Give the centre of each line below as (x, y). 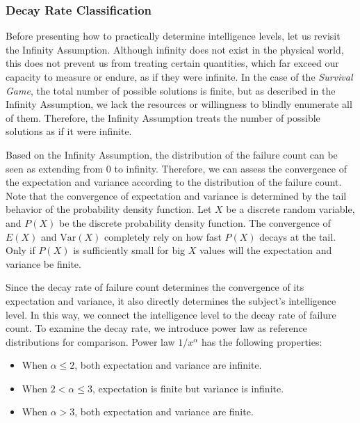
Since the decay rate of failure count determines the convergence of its (155, 287)
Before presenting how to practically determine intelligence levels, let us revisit (173, 36)
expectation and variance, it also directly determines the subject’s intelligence (171, 300)
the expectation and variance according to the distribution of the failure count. (174, 182)
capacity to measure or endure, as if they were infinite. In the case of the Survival (179, 77)
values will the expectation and (265, 250)
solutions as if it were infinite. (69, 131)
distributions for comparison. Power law (90, 341)
